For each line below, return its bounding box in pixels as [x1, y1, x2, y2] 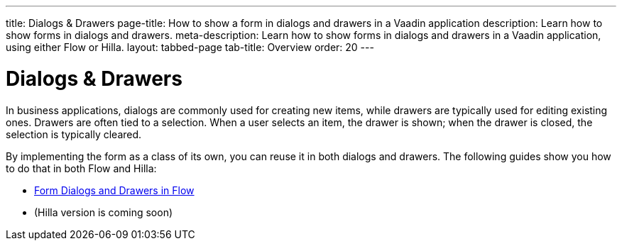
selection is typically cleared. [6, 128, 142, 140]
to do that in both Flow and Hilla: [6, 162, 157, 174]
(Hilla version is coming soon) [34, 206, 173, 218]
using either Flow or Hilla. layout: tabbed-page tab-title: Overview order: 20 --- [6, 41, 374, 53]
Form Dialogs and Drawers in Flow [34, 184, 195, 196]
